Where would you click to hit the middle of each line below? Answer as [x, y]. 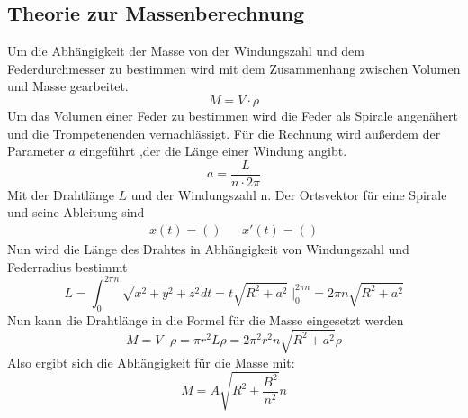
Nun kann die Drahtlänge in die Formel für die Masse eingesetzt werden [206, 319]
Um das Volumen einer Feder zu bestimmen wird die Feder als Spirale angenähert [233, 115]
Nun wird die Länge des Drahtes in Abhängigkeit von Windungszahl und [208, 249]
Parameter [36, 151]
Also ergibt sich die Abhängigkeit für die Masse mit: [151, 362]
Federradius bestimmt [67, 266]
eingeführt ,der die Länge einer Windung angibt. [213, 151]
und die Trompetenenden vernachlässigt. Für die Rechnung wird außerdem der [224, 133]
